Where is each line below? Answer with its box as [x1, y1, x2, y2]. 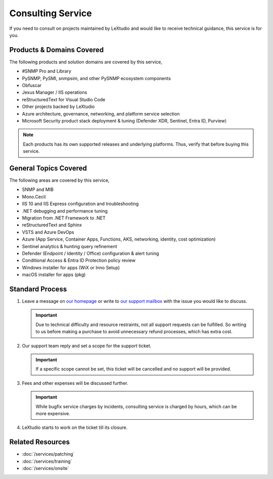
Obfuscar [22, 83, 42, 89]
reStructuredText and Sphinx [22, 222, 82, 228]
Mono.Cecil [22, 193, 46, 199]
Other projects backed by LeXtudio [22, 104, 95, 110]
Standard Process [9, 285, 67, 293]
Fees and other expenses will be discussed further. [22, 380, 128, 386]
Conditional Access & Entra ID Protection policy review [22, 257, 136, 263]
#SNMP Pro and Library [22, 68, 72, 74]
